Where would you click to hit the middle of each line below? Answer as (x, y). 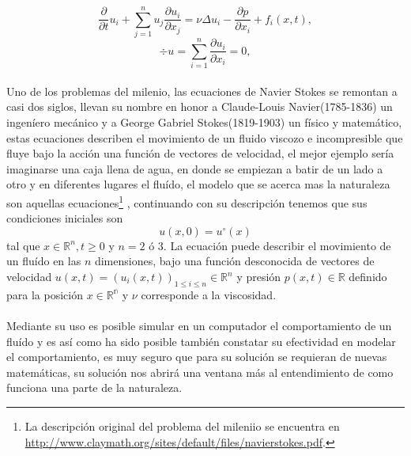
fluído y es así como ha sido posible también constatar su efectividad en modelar (201, 341)
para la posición (45, 294)
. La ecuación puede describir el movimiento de (277, 245)
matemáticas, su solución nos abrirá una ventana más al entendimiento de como (200, 372)
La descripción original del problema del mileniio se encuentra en (182, 426)
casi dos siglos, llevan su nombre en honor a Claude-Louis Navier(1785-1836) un (200, 106)
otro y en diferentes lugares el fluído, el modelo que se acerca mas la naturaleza (198, 184)
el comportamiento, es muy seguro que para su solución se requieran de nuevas (197, 357)
